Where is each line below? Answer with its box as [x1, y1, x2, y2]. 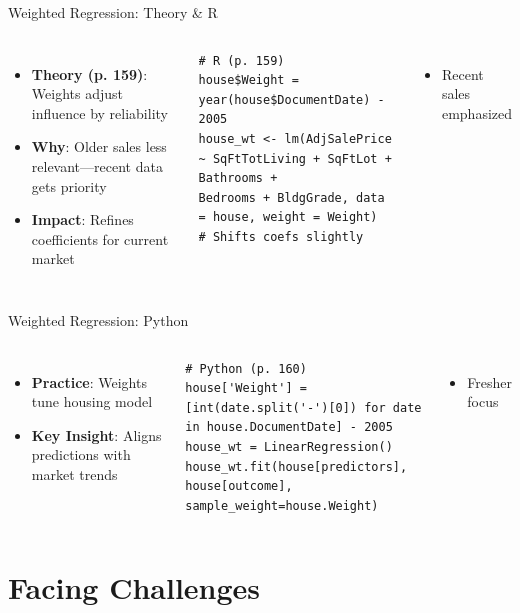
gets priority [31, 175, 107, 196]
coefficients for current [31, 228, 169, 249]
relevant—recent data [31, 155, 163, 176]
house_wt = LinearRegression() [185, 439, 393, 454]
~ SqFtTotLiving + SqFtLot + [198, 151, 392, 166]
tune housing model [31, 391, 153, 412]
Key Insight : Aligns [31, 424, 162, 445]
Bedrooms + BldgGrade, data [198, 190, 385, 205]
